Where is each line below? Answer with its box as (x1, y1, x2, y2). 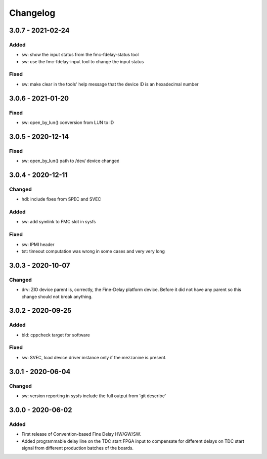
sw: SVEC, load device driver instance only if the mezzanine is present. (21, 354, 167, 360)
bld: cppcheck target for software (21, 332, 90, 338)
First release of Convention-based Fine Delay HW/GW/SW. (21, 431, 141, 437)
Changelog (9, 7, 55, 18)
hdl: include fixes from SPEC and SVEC (21, 196, 101, 202)
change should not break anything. (21, 293, 93, 299)
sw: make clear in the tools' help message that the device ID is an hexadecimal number (21, 81, 199, 87)
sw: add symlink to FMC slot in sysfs (21, 219, 96, 225)
